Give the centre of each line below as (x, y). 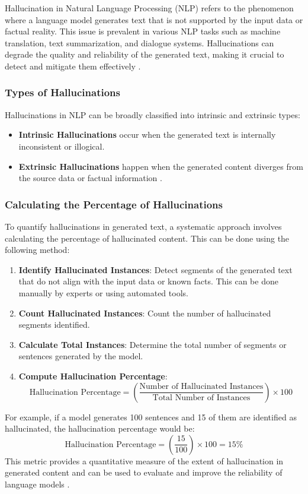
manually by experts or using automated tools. (103, 292)
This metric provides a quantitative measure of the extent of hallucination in (144, 460)
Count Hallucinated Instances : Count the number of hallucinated (145, 313)
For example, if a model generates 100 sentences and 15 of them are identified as (151, 417)
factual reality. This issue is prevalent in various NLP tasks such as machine (143, 31)
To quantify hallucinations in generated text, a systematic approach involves (143, 226)
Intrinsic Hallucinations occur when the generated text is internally (147, 134)
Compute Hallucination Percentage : (93, 376)
